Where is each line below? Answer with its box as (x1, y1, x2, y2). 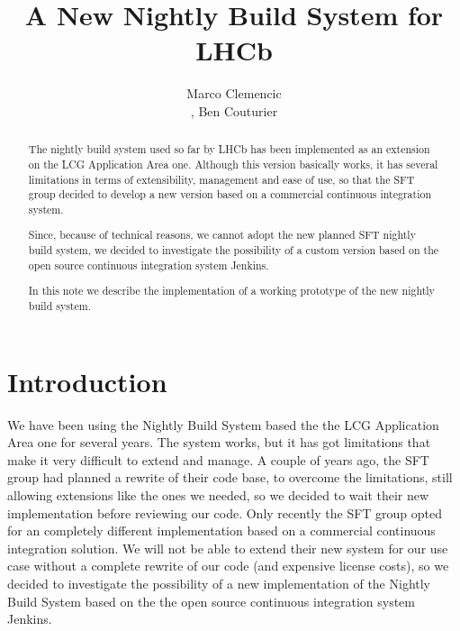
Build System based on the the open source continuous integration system (7, 591, 415, 610)
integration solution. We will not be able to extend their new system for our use (7, 538, 448, 557)
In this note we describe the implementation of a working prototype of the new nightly (28, 283, 435, 298)
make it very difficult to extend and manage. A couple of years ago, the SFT (7, 450, 429, 469)
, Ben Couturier (190, 101, 278, 120)
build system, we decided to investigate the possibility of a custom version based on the (28, 242, 439, 258)
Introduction (7, 362, 167, 399)
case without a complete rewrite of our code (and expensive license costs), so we (7, 556, 449, 575)
